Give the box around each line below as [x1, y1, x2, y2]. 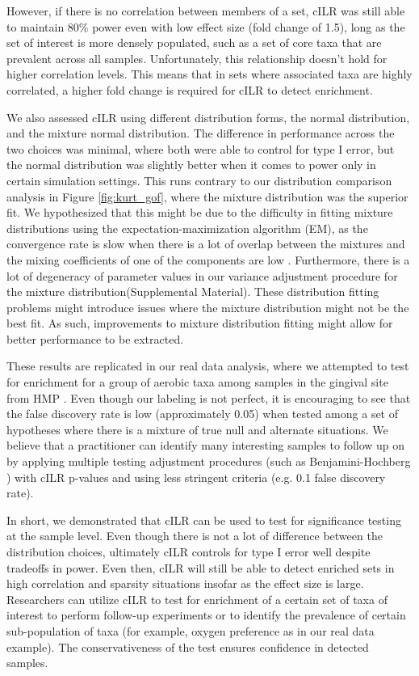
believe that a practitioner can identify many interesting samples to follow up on [6, 437, 405, 454]
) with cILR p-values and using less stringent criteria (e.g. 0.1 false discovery [6, 468, 386, 485]
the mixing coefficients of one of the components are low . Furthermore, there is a [6, 251, 410, 268]
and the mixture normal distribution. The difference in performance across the [6, 125, 395, 142]
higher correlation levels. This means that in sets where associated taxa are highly [6, 65, 413, 82]
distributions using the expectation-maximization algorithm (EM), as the [6, 219, 368, 236]
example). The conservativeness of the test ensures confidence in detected [6, 638, 369, 655]
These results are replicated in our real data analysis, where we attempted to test [6, 357, 409, 374]
